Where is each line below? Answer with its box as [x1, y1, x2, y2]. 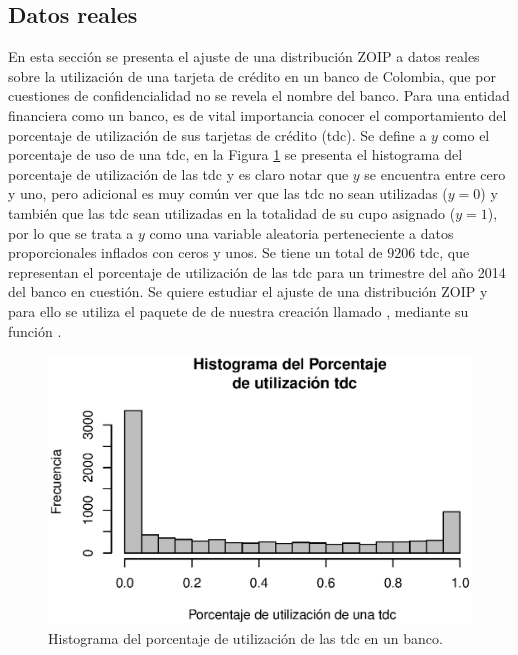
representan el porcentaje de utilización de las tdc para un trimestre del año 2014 [8, 261, 506, 282]
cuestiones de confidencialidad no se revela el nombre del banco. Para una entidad [8, 85, 510, 106]
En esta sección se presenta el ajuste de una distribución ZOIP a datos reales [8, 46, 480, 67]
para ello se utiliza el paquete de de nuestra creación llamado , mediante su [8, 300, 469, 321]
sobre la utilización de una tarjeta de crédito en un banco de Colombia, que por [8, 65, 496, 86]
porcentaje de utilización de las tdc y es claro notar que [8, 163, 349, 184]
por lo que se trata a [8, 222, 134, 243]
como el [442, 124, 490, 145]
